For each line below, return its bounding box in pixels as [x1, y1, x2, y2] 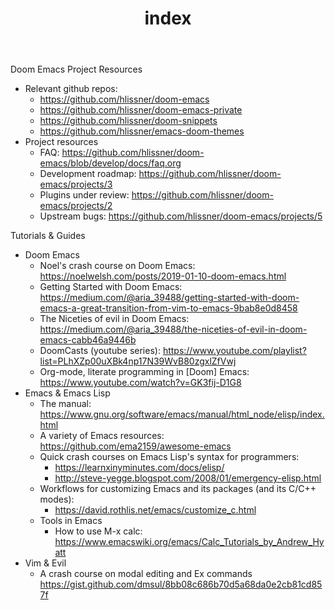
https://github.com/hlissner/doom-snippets [39, 115, 218, 127]
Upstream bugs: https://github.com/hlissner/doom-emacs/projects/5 [39, 210, 323, 222]
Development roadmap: [39, 168, 137, 180]
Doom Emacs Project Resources [10, 63, 143, 76]
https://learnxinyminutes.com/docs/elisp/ [54, 462, 225, 474]
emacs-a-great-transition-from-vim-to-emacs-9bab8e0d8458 [39, 302, 298, 314]
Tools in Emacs [39, 515, 103, 527]
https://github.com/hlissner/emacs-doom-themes [39, 125, 245, 137]
